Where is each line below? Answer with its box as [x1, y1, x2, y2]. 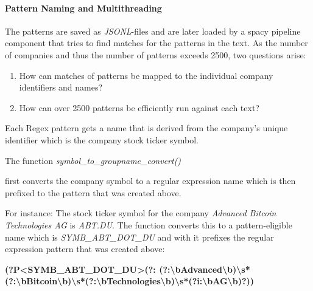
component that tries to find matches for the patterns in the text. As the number [5, 36, 308, 49]
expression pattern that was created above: [5, 242, 165, 255]
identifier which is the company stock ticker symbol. [5, 133, 199, 146]
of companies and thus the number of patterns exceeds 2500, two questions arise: [5, 48, 306, 61]
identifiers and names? [19, 81, 103, 94]
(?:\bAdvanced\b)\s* [159, 262, 250, 275]
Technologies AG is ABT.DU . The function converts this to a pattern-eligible [5, 218, 292, 231]
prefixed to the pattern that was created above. [5, 186, 181, 199]
